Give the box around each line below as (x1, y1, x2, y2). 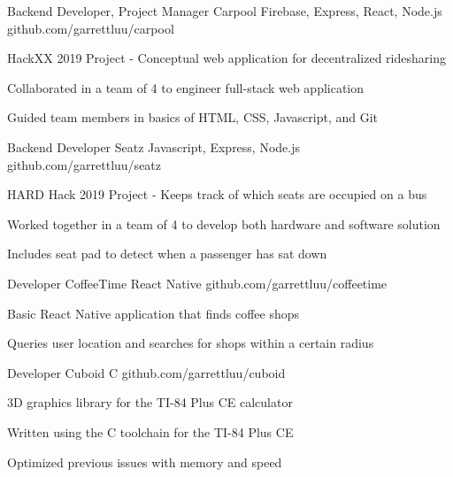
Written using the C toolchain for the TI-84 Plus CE (7, 422, 294, 441)
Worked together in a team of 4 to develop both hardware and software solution (7, 214, 441, 233)
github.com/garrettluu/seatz (7, 155, 162, 173)
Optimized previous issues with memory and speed (7, 452, 282, 471)
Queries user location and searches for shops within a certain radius (7, 334, 374, 352)
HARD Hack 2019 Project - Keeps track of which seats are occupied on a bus (7, 185, 427, 204)
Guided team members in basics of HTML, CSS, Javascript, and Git (7, 108, 379, 127)
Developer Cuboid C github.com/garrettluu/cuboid (7, 363, 286, 381)
